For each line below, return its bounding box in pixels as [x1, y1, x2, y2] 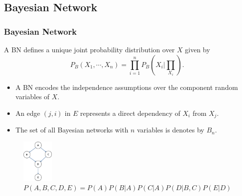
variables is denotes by [137, 125, 204, 135]
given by [185, 44, 210, 54]
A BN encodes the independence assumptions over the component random [15, 82, 238, 92]
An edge [15, 108, 40, 118]
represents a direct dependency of [80, 108, 180, 118]
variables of [15, 91, 50, 102]
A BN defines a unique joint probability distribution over [4, 44, 175, 54]
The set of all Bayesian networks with [15, 125, 129, 135]
